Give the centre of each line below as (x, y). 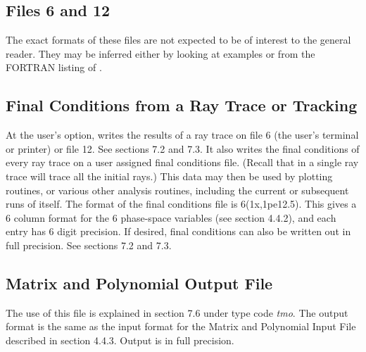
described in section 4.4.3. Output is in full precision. (120, 340)
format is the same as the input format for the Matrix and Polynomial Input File (181, 326)
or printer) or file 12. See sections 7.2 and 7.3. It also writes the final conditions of (183, 148)
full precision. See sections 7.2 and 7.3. (89, 245)
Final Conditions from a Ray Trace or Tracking (182, 105)
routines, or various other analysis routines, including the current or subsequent (177, 190)
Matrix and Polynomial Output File (139, 283)
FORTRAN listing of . (54, 67)
